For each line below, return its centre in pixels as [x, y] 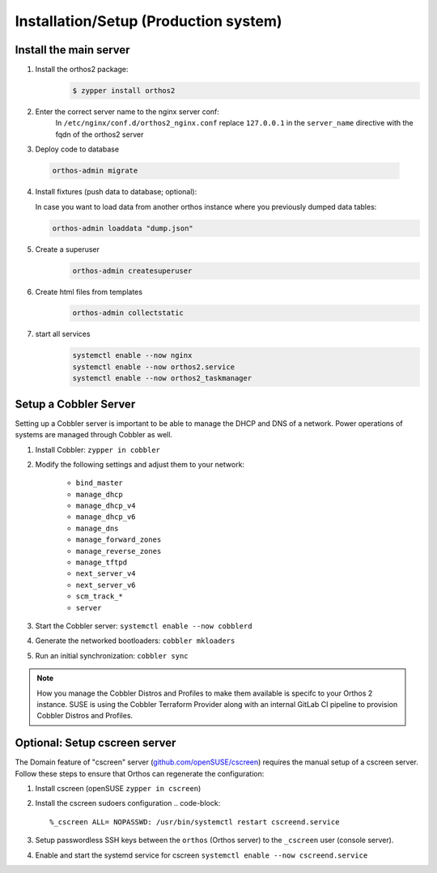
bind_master [99, 483]
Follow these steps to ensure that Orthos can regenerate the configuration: [140, 773]
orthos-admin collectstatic [128, 313]
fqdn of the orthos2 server [100, 134]
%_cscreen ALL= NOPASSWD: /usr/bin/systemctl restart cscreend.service [195, 822]
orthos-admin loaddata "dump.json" [123, 228]
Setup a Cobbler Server [75, 404]
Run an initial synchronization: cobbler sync [112, 655]
